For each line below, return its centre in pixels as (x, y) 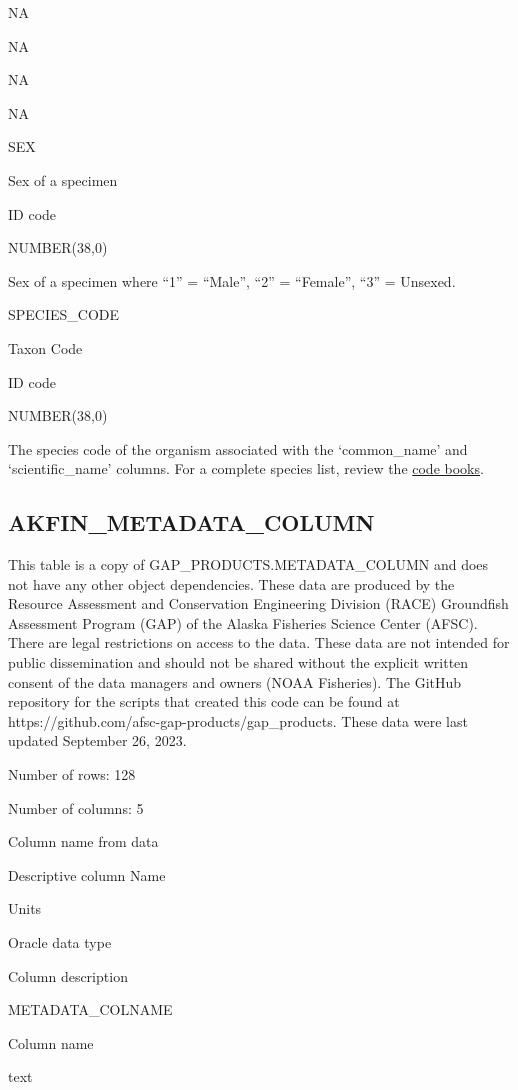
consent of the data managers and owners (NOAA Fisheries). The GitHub (235, 681)
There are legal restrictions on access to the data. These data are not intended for (259, 642)
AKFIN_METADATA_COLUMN (191, 522)
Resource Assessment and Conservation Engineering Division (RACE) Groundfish (258, 603)
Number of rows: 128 (72, 774)
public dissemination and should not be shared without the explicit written (238, 662)
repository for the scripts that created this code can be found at (204, 701)
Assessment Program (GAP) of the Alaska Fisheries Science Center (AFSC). (243, 622)
